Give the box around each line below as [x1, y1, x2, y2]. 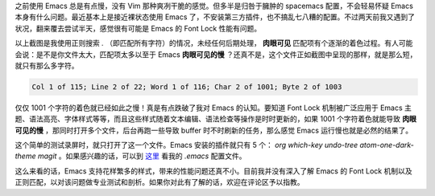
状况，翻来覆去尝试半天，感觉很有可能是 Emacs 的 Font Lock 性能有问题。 [14, 23, 262, 33]
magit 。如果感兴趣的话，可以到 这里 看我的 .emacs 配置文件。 [37, 151, 246, 161]
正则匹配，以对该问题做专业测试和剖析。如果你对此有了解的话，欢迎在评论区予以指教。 [14, 178, 304, 187]
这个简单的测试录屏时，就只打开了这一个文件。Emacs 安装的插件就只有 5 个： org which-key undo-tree [14, 141, 358, 150]
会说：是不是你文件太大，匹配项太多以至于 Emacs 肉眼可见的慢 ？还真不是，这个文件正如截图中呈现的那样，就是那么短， [14, 49, 417, 59]
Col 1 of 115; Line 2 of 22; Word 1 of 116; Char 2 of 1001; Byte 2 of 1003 [31, 82, 342, 92]
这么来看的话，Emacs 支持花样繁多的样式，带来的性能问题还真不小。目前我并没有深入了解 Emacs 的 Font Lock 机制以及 [14, 165, 412, 176]
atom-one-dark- [359, 141, 415, 150]
